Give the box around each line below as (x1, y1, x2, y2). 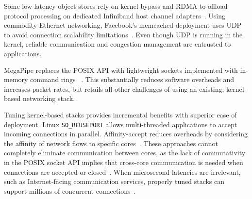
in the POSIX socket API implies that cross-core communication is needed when (4, 157, 243, 167)
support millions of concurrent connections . (4, 185, 136, 196)
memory (4, 74, 28, 84)
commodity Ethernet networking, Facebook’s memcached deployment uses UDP (4, 20, 242, 30)
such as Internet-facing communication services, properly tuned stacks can (4, 176, 225, 186)
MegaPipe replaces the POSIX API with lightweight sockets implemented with (4, 65, 238, 75)
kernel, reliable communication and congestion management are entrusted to (4, 39, 231, 49)
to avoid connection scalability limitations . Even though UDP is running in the (4, 29, 243, 39)
